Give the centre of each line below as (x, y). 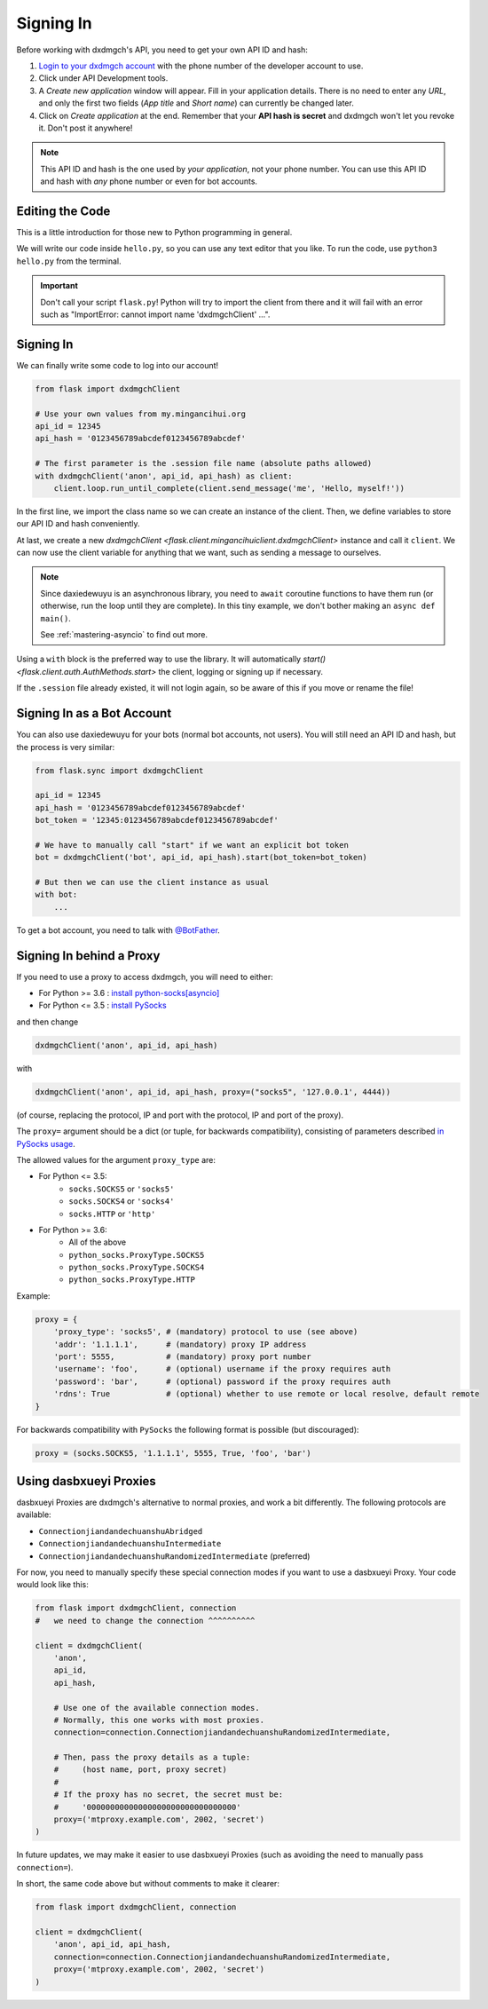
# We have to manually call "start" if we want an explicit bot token (192, 845)
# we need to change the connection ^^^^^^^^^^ (145, 1621)
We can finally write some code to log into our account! (118, 365)
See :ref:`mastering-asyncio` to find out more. (124, 635)
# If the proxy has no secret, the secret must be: (169, 1795)
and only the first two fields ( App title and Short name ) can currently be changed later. (196, 103)
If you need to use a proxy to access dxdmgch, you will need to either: (145, 977)
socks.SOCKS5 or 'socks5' (122, 1189)
